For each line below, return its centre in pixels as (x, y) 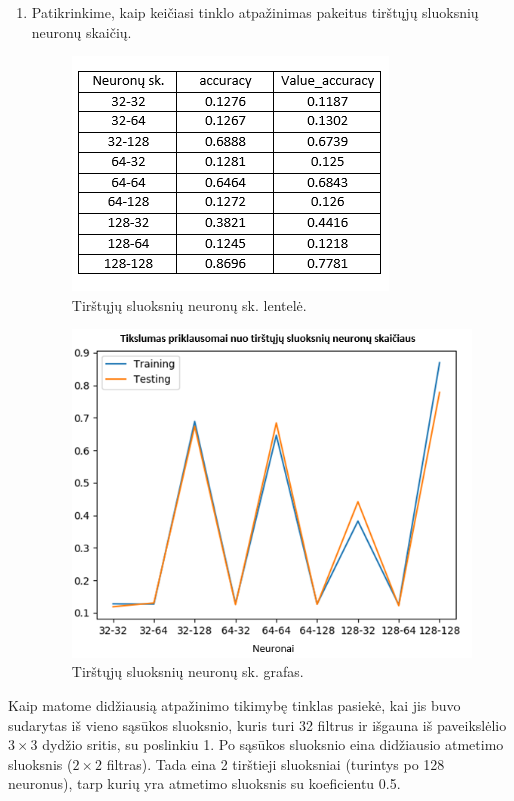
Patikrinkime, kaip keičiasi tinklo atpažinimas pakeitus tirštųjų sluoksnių (255, 12)
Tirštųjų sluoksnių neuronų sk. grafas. (187, 671)
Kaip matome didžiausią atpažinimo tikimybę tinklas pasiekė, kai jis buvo (234, 705)
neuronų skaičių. (81, 31)
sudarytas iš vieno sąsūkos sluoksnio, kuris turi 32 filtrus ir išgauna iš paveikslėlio (257, 724)
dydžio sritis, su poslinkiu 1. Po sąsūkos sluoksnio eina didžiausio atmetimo (273, 744)
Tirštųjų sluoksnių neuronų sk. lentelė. (189, 304)
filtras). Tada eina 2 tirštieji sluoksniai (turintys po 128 (275, 763)
